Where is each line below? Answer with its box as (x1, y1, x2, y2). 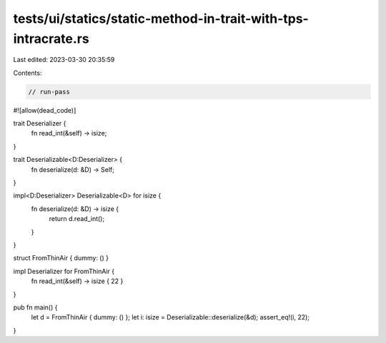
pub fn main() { (13, 303, 58, 312)
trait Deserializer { (13, 119, 66, 128)
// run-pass (28, 88, 71, 96)
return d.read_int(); (49, 215, 105, 223)
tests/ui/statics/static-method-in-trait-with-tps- (13, 11, 309, 26)
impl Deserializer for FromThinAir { (13, 267, 114, 275)
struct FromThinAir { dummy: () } (13, 254, 109, 262)
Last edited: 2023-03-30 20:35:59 (13, 56, 115, 64)
